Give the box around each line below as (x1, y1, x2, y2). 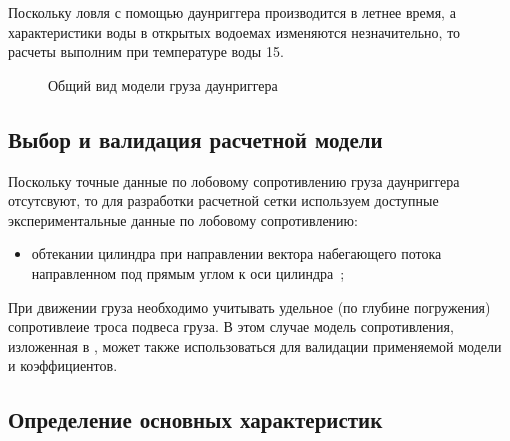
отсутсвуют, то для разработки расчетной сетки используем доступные (8, 190, 439, 211)
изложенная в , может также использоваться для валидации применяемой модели (8, 335, 502, 356)
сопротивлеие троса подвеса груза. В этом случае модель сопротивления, (8, 316, 454, 337)
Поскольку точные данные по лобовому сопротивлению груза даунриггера (8, 170, 460, 191)
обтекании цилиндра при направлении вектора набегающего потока (31, 243, 442, 264)
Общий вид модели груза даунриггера (48, 74, 278, 95)
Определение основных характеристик (8, 404, 383, 435)
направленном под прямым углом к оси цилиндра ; (31, 262, 345, 283)
